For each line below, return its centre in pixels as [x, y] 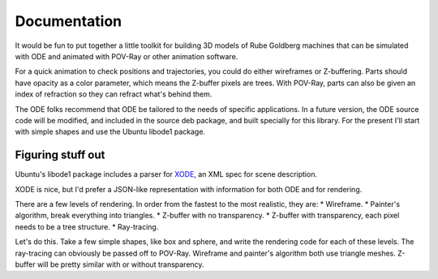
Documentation [69, 21]
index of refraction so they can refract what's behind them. [114, 94]
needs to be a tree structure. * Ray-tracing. [87, 226]
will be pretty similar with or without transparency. [120, 264]
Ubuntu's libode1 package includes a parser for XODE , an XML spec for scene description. [166, 174]
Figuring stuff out [60, 155]
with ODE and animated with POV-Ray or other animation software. [127, 56]
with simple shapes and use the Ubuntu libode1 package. [110, 132]
